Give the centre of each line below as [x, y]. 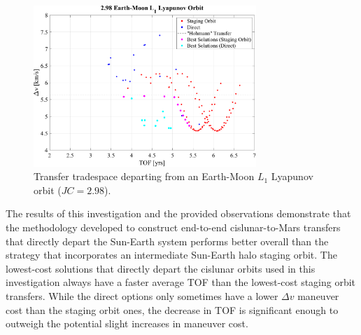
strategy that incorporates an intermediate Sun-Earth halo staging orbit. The [171, 255]
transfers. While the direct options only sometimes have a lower [142, 296]
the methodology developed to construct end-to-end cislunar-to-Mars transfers [173, 227]
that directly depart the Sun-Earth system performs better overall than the [167, 241]
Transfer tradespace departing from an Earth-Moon [144, 176]
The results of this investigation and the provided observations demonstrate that [178, 213]
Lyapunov [292, 176]
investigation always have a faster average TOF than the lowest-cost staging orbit [181, 282]
